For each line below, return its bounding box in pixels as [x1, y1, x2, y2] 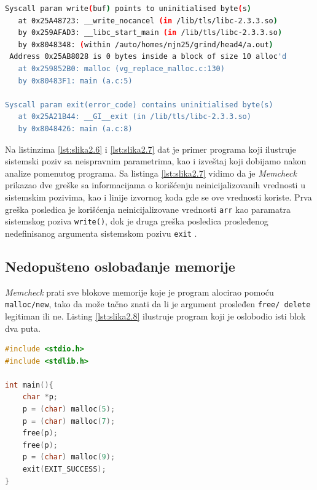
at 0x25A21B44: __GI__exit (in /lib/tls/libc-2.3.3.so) [18, 112, 251, 121]
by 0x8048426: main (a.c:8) [18, 124, 133, 133]
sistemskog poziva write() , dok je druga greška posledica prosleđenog [5, 215, 268, 228]
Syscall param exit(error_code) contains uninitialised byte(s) [5, 100, 273, 109]
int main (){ [5, 380, 53, 389]
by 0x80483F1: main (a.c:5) [18, 76, 133, 85]
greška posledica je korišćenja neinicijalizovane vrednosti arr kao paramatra [5, 202, 291, 215]
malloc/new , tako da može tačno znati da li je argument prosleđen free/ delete [5, 297, 311, 310]
